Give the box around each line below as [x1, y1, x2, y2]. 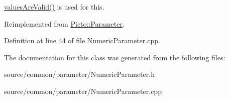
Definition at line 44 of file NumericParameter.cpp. [4, 35, 160, 46]
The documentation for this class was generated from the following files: [4, 52, 225, 62]
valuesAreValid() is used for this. [4, 2, 104, 12]
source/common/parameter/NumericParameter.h [4, 69, 155, 79]
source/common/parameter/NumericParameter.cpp [4, 85, 162, 96]
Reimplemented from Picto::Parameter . [4, 18, 125, 29]
